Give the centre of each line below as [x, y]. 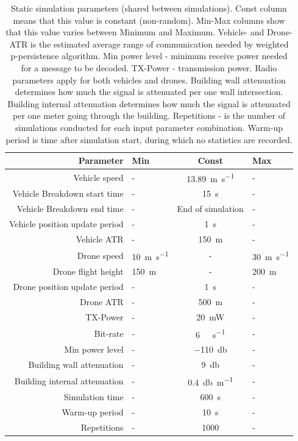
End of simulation [210, 209]
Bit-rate [109, 333]
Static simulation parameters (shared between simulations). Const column [149, 8]
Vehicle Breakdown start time [68, 193]
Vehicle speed [98, 177]
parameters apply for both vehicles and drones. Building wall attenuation [149, 79]
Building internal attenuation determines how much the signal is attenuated [149, 103]
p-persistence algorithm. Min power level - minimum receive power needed [149, 56]
